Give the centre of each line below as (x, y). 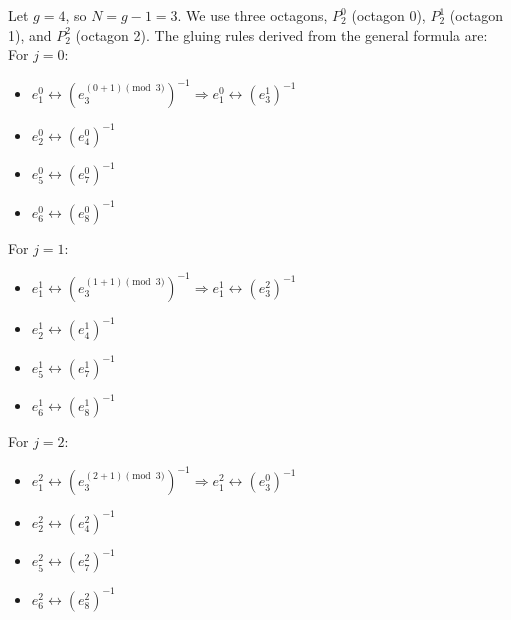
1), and (30, 34)
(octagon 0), (388, 15)
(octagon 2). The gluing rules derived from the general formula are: (281, 34)
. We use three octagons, (252, 15)
